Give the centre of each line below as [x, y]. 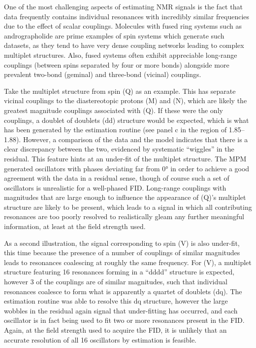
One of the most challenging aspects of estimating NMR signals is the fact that [123, 6]
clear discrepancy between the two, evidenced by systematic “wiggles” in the [119, 149]
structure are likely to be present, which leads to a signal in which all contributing [128, 207]
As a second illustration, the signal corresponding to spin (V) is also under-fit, [122, 243]
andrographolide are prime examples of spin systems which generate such [114, 35]
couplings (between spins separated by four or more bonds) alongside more [117, 64]
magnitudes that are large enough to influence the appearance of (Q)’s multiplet [125, 197]
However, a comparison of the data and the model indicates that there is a [135, 139]
